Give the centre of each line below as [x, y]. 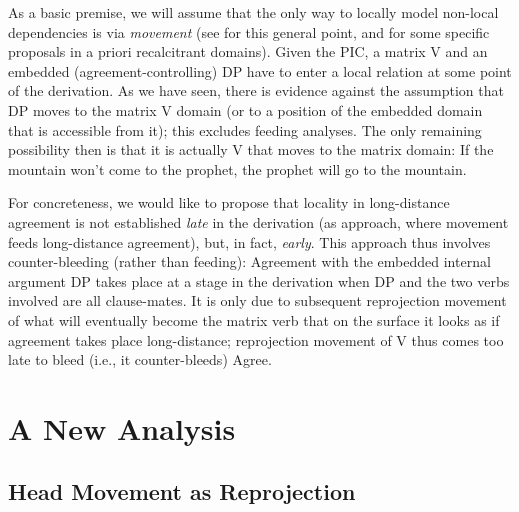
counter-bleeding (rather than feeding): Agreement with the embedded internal [249, 261]
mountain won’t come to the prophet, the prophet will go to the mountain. [237, 168]
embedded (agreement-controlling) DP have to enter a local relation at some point [260, 70]
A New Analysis [122, 427]
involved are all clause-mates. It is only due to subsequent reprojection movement [257, 300]
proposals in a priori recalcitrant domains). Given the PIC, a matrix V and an [248, 51]
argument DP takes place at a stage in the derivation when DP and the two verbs [259, 280]
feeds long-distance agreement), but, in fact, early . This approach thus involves [249, 241]
